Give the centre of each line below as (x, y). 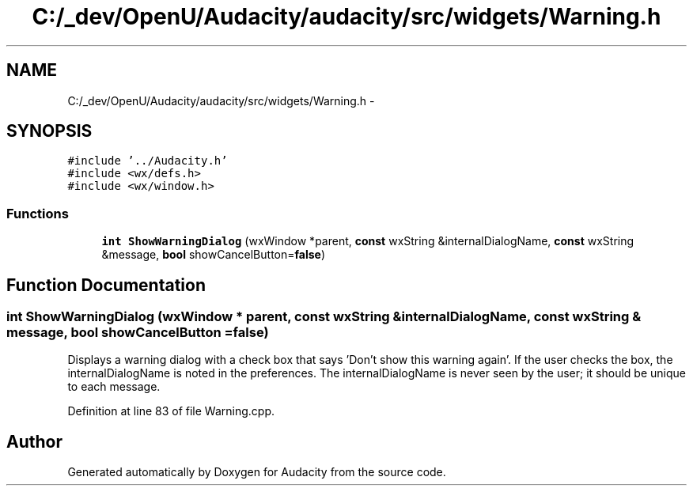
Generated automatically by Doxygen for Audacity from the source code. (257, 472)
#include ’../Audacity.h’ (148, 161)
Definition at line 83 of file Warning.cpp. (171, 411)
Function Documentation (106, 285)
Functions (38, 213)
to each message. (114, 387)
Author (34, 441)
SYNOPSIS (49, 131)
